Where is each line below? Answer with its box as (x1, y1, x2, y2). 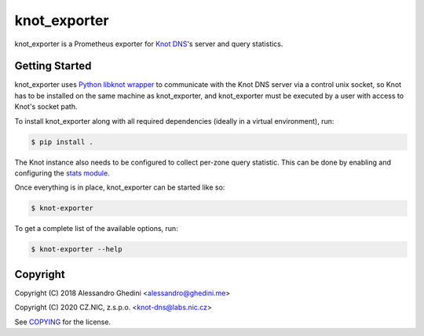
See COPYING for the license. (14, 317, 111, 327)
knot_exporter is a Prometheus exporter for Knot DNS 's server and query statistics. (14, 39, 283, 49)
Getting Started (14, 60, 92, 73)
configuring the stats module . (14, 168, 110, 178)
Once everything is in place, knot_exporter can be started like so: (14, 182, 225, 192)
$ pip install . (31, 137, 94, 146)
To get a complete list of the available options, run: (14, 224, 178, 233)
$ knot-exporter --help (31, 245, 123, 254)
